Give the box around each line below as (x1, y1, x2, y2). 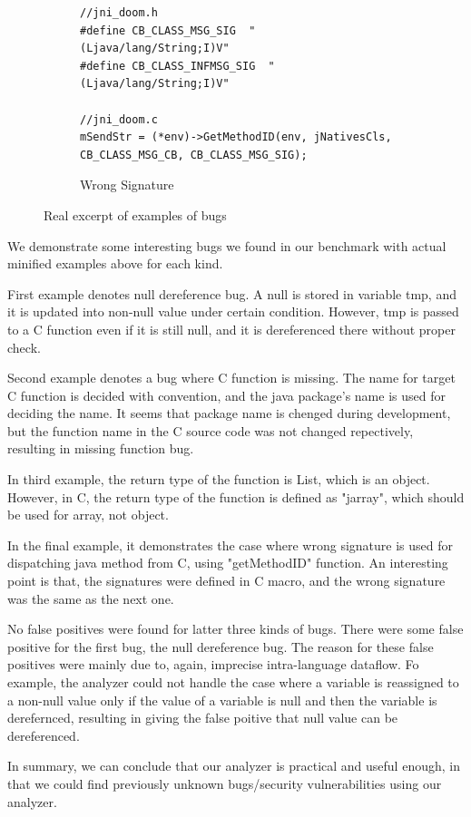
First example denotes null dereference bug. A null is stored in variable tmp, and (7, 284, 456, 303)
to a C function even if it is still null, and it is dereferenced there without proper (7, 319, 456, 338)
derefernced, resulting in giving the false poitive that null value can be (7, 708, 398, 727)
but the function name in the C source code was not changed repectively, (7, 421, 414, 440)
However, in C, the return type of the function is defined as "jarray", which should (7, 487, 465, 506)
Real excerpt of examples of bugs (44, 205, 227, 224)
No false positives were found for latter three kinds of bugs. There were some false (7, 619, 464, 638)
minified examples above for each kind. (7, 254, 223, 273)
